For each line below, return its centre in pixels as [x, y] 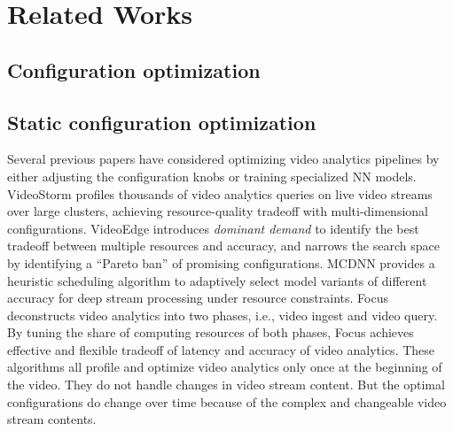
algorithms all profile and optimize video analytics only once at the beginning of [225, 367]
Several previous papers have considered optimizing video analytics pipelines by [223, 159]
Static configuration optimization [162, 122]
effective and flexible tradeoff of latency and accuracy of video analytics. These [221, 349]
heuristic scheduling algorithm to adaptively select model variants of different [217, 280]
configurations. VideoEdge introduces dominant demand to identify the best [213, 228]
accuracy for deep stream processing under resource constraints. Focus [198, 298]
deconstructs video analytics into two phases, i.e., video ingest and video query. [223, 315]
